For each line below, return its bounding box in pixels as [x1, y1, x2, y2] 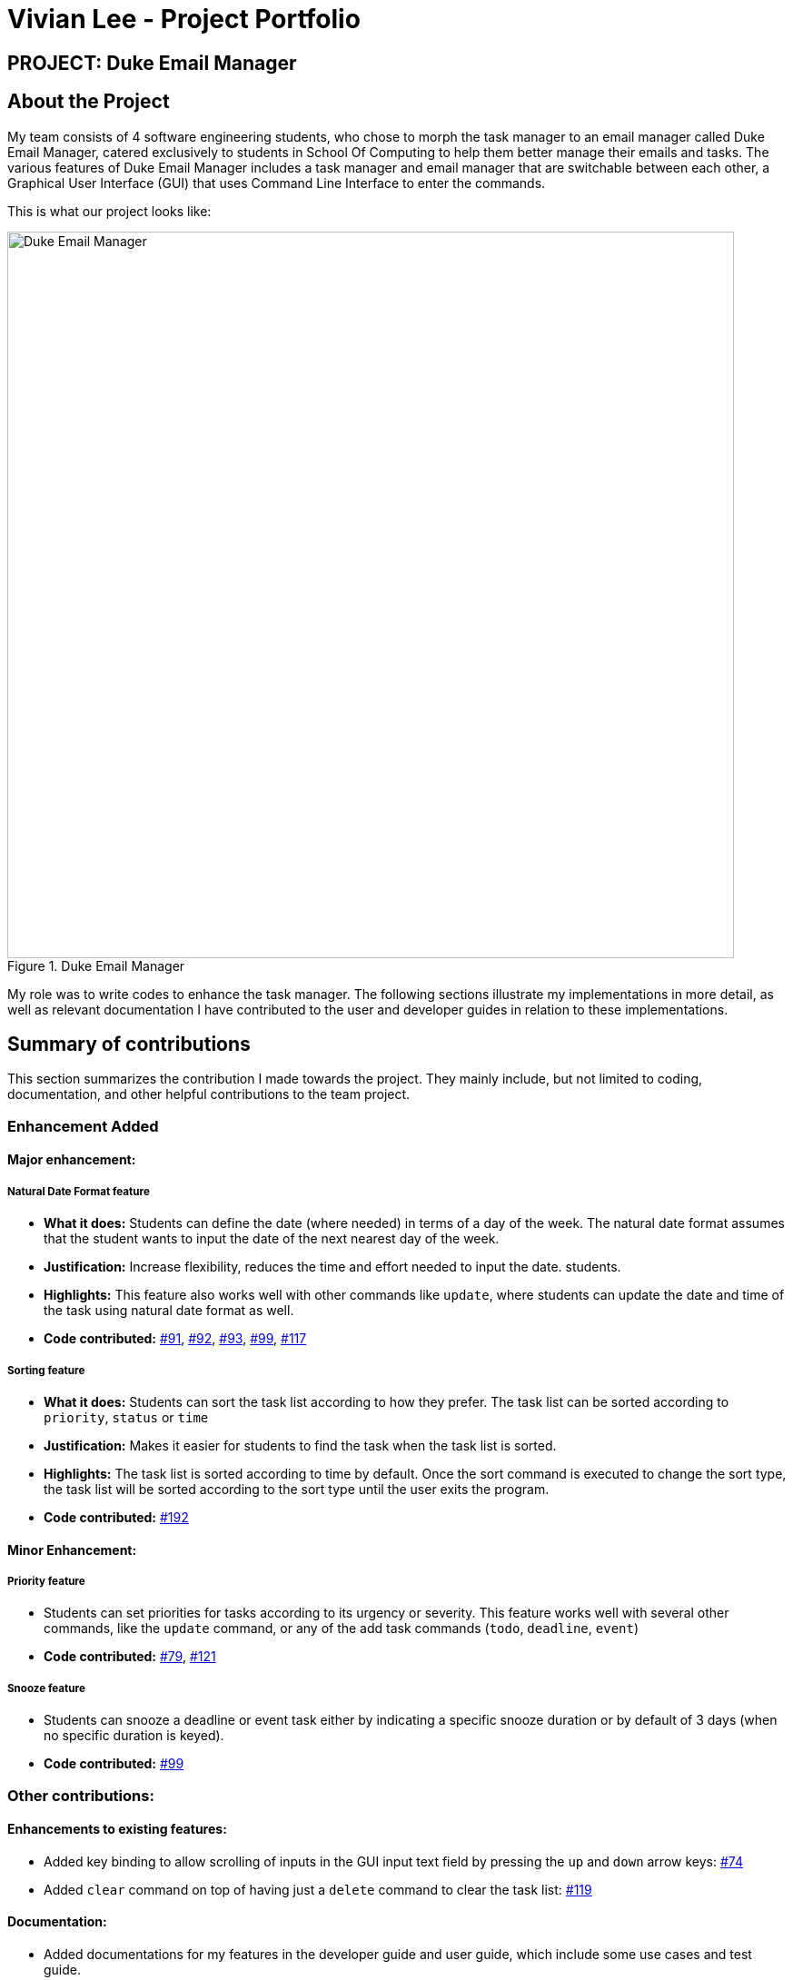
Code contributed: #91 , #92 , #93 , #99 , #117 [44, 1331, 307, 1347]
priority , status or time [44, 1409, 209, 1425]
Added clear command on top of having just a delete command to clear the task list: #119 [44, 1881, 592, 1897]
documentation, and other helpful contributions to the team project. [7, 1086, 411, 1103]
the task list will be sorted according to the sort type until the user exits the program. [44, 1480, 550, 1497]
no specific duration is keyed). [44, 1728, 224, 1744]
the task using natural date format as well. [44, 1302, 294, 1319]
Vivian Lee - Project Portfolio [7, 4, 361, 35]
